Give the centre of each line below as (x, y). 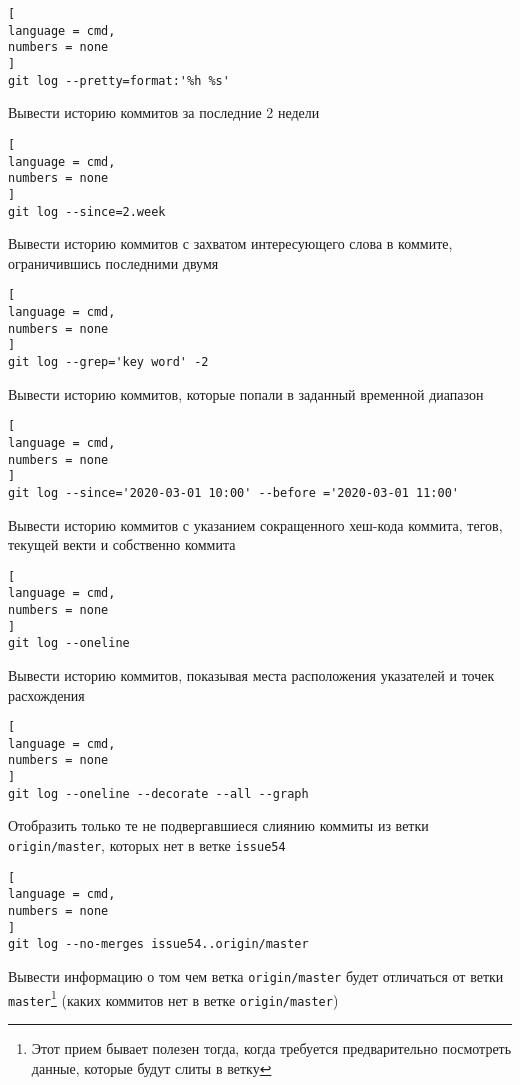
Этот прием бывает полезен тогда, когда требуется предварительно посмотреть (271, 1047)
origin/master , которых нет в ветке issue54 (147, 845)
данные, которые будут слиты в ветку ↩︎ (151, 1067)
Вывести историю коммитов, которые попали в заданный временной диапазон (246, 393)
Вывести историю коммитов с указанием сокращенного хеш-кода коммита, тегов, (255, 524)
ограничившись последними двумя (113, 262)
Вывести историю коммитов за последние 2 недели (164, 112)
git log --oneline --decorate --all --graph (158, 793)
